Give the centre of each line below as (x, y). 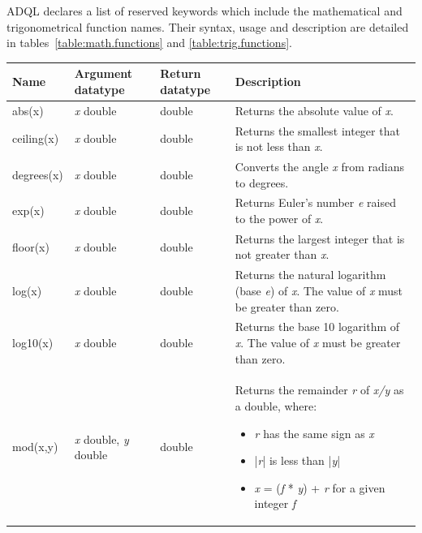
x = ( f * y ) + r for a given (320, 487)
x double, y (101, 438)
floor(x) (31, 246)
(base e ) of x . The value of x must (319, 290)
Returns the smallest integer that (317, 130)
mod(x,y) (35, 447)
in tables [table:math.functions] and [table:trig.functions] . (149, 43)
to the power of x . (279, 219)
